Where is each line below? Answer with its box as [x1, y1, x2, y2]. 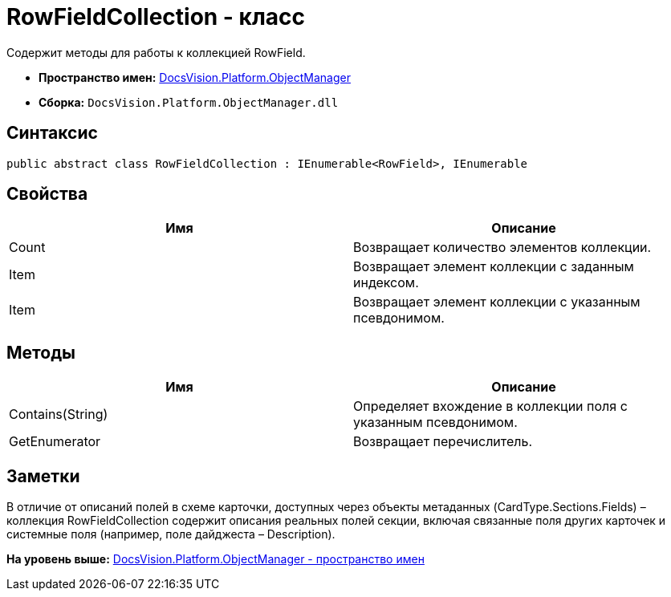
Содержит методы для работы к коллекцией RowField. [6, 45, 306, 59]
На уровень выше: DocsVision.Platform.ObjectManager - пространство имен [6, 552, 425, 567]
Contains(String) [9, 406, 108, 423]
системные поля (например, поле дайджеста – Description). [6, 527, 335, 542]
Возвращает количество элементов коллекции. [353, 239, 652, 256]
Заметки [6, 465, 80, 486]
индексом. [353, 274, 419, 291]
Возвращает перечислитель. [353, 433, 533, 450]
